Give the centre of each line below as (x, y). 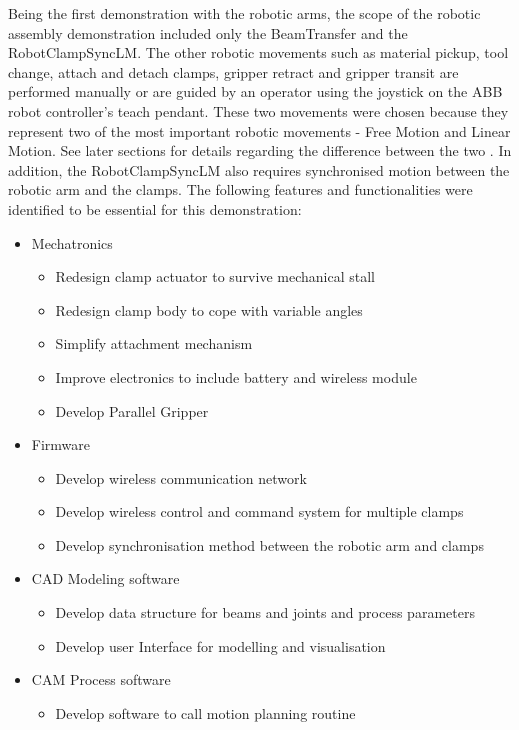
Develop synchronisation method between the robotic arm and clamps (269, 544)
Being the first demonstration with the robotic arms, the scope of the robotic (244, 13)
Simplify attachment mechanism (154, 343)
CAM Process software (101, 679)
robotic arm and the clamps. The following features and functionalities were (240, 189)
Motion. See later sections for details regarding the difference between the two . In (260, 150)
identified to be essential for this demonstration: (155, 208)
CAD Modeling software (105, 578)
